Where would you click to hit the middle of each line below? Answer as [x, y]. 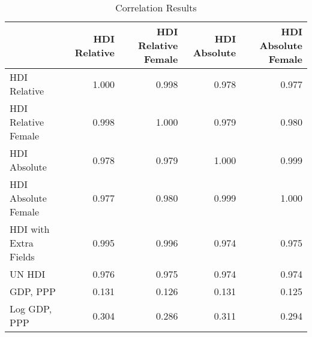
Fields [22, 256]
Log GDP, [31, 309]
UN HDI [28, 274]
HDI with [30, 229]
